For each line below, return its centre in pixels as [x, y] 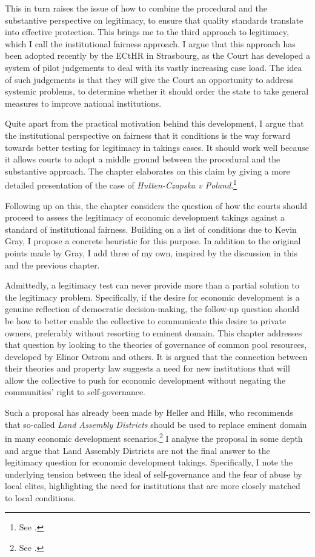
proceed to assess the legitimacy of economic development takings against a [145, 217]
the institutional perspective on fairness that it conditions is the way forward [148, 135]
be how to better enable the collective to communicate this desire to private [146, 320]
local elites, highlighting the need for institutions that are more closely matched [153, 486]
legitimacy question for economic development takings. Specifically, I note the [149, 462]
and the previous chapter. [52, 265]
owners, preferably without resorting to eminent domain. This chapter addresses [154, 332]
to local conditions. [40, 497]
